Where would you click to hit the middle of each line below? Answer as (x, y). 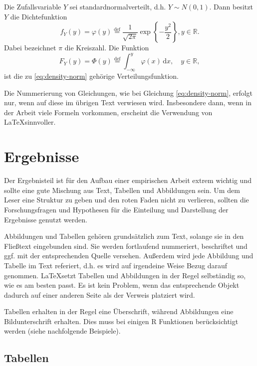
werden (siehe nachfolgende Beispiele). (62, 331)
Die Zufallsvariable (33, 6)
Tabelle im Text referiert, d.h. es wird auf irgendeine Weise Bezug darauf (116, 265)
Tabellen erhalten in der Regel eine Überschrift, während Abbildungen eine (119, 311)
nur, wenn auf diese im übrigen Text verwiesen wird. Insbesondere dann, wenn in (128, 102)
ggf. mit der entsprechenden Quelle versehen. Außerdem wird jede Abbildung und (129, 256)
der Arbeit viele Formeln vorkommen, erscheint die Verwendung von (108, 112)
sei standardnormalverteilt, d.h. (118, 6)
